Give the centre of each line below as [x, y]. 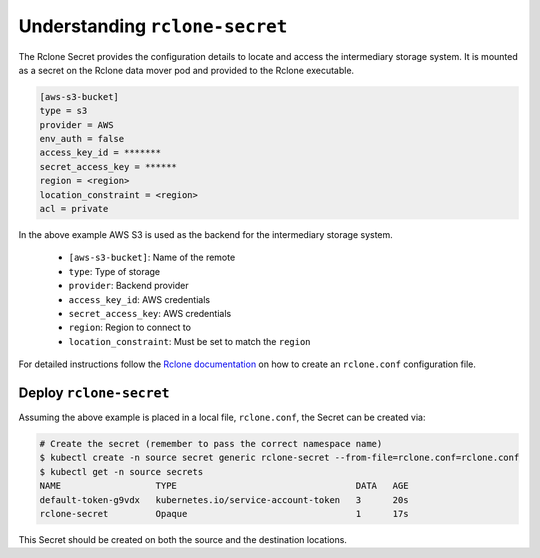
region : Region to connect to [130, 327]
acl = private [74, 209]
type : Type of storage [114, 271]
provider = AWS [76, 124]
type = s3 [63, 111]
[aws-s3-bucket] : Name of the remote [152, 257]
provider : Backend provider [128, 286]
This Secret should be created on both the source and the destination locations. [182, 539]
